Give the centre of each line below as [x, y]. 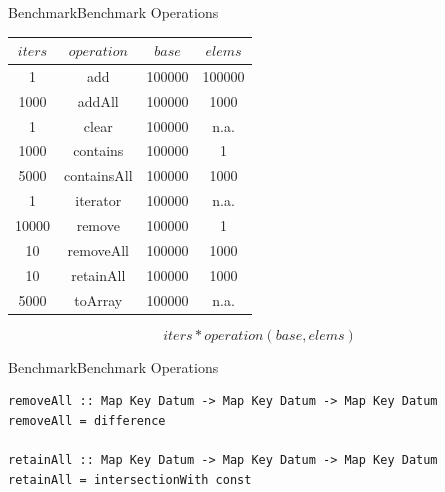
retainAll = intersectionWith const [130, 479]
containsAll [98, 175]
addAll [98, 100]
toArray [98, 299]
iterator [98, 200]
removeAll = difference [87, 420]
